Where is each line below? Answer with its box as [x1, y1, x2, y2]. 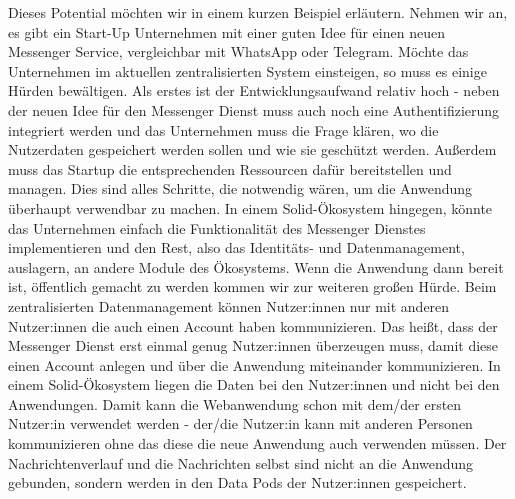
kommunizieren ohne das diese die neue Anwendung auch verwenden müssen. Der [8, 433, 507, 454]
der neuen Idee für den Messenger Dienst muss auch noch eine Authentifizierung [8, 99, 500, 120]
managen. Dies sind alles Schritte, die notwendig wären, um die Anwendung [8, 178, 473, 199]
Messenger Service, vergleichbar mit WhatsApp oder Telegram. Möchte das [8, 41, 469, 62]
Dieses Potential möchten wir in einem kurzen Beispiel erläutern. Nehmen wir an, [8, 2, 508, 22]
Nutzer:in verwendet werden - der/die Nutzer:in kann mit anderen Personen [8, 413, 473, 434]
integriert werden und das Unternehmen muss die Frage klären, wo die [8, 119, 439, 140]
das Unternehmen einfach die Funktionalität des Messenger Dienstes [8, 217, 426, 238]
